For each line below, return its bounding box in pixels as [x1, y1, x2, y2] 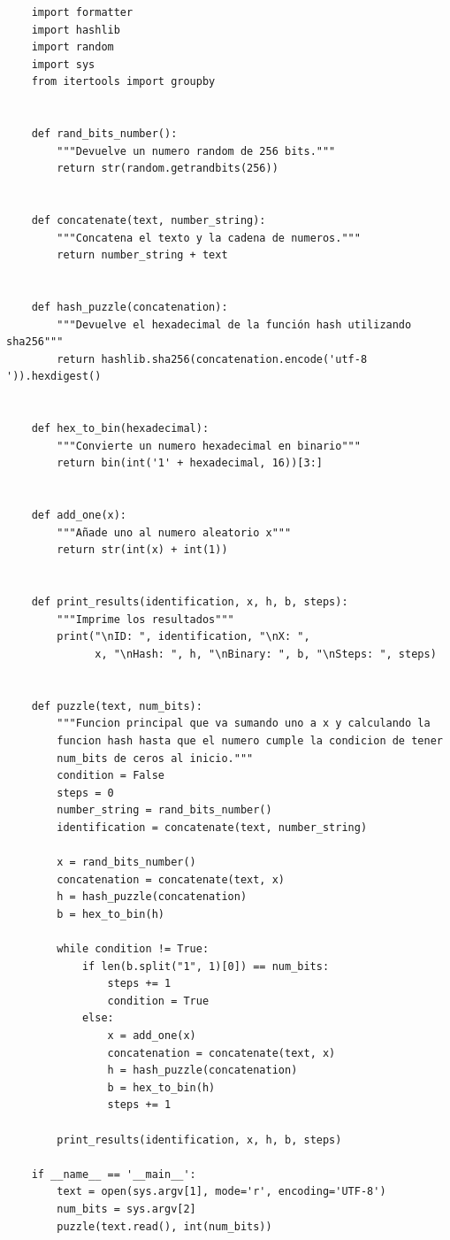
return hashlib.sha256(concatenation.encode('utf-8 [57, 352, 368, 366]
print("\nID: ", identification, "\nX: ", [57, 630, 310, 643]
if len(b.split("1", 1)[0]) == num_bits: [81, 959, 330, 973]
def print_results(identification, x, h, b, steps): [31, 596, 348, 609]
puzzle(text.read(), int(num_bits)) [57, 1220, 272, 1233]
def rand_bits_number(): [31, 127, 178, 141]
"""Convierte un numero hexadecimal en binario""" [57, 439, 361, 452]
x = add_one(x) [107, 1029, 196, 1043]
